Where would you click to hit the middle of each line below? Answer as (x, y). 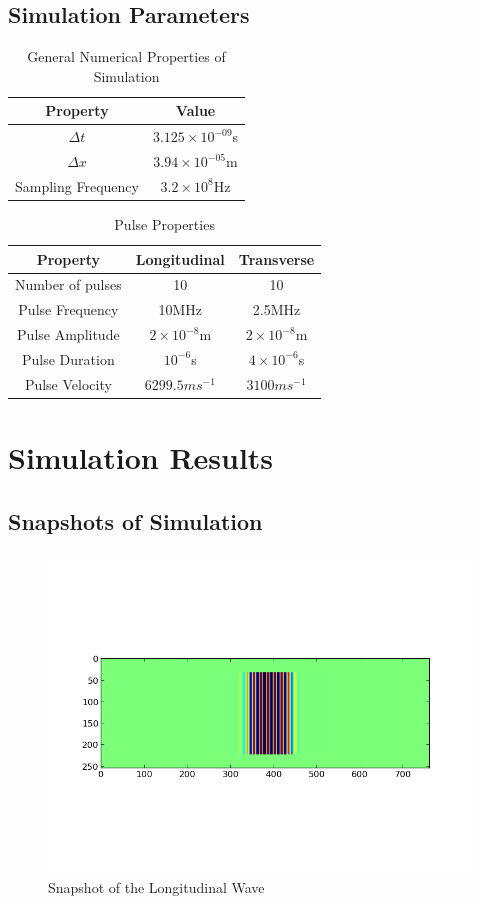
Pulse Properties (164, 224)
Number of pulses (68, 284)
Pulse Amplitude (68, 334)
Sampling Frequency (77, 185)
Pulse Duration (68, 358)
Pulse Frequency (68, 309)
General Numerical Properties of (126, 56)
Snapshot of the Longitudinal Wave (156, 886)
